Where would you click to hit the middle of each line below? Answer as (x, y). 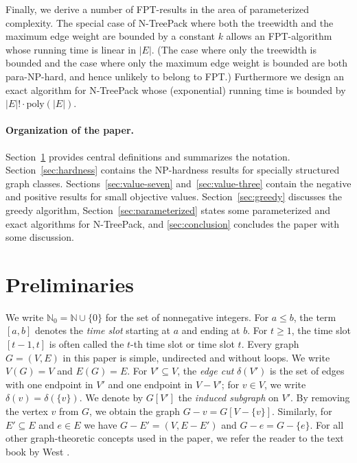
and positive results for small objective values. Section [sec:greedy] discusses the (174, 197)
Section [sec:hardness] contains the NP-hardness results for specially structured (173, 170)
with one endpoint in (49, 384)
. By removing (320, 397)
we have (101, 424)
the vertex (27, 411)
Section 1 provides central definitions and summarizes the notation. (148, 156)
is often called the (87, 344)
